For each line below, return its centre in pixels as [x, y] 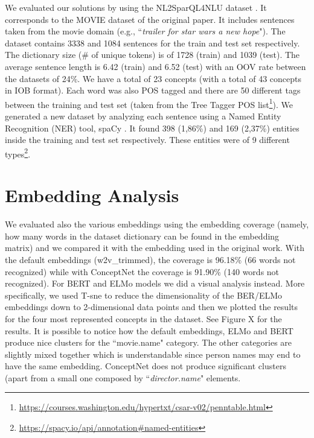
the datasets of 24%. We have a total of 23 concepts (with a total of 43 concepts [153, 78]
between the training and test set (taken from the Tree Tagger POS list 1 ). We [149, 103]
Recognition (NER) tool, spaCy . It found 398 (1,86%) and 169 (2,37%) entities [152, 128]
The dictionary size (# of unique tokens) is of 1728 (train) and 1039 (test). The [152, 55]
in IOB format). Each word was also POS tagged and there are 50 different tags [153, 90]
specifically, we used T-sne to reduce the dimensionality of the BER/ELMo [144, 295]
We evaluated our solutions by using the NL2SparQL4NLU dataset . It [136, 7]
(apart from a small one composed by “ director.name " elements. [123, 377]
